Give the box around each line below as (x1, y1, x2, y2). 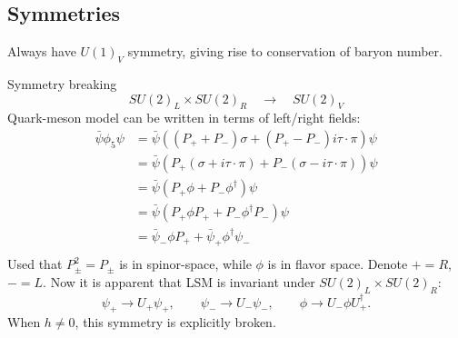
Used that (7, 254, 63, 273)
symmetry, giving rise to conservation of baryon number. (127, 42, 443, 61)
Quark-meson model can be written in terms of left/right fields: (7, 108, 361, 127)
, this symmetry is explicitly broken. (75, 313, 276, 332)
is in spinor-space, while (119, 254, 252, 273)
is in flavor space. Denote (267, 254, 408, 273)
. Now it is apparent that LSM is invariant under (43, 273, 315, 292)
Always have (7, 42, 76, 61)
